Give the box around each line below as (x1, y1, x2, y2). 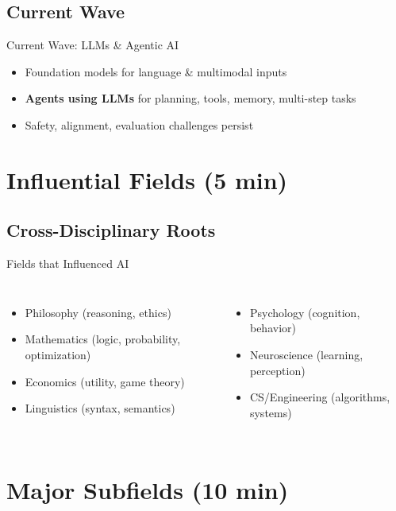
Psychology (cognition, (249, 304, 360, 320)
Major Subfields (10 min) (6, 473, 289, 505)
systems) (249, 404, 292, 420)
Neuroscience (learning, (249, 346, 363, 362)
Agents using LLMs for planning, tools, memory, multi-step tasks (25, 90, 356, 106)
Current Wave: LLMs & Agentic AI (6, 37, 179, 53)
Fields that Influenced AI (6, 255, 129, 272)
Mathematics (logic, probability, (25, 331, 181, 347)
